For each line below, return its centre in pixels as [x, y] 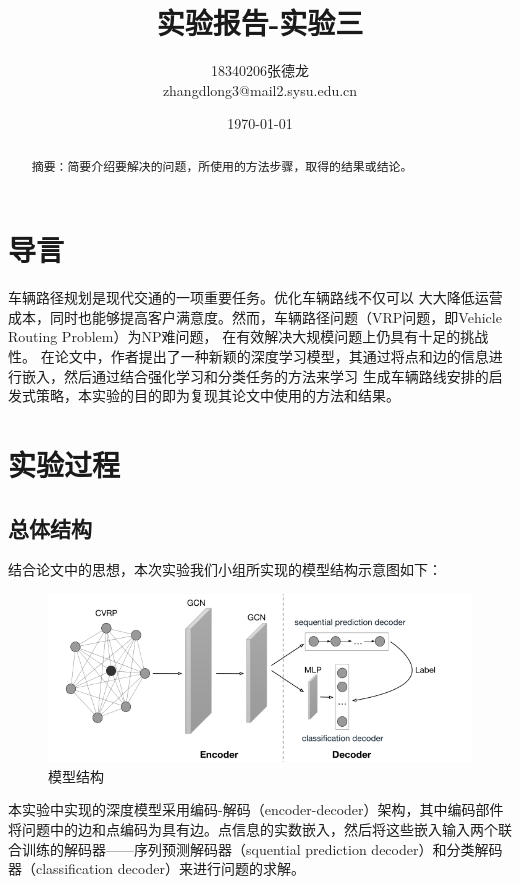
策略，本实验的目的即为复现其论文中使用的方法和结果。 [217, 395]
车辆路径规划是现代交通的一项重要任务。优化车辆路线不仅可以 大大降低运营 [255, 297]
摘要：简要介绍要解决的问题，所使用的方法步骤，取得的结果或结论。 [222, 165]
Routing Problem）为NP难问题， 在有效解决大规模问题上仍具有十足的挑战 [248, 336]
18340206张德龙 [260, 70]
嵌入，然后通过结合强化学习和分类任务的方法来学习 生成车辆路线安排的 [255, 375]
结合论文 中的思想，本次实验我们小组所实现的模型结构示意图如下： [225, 569]
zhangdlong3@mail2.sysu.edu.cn [260, 89]
